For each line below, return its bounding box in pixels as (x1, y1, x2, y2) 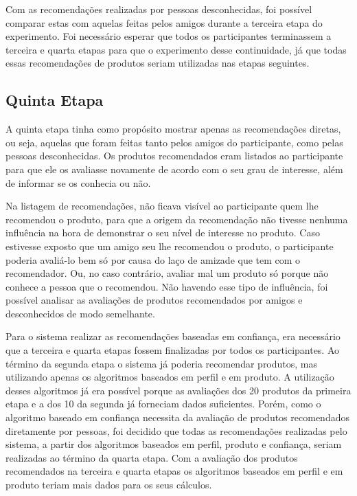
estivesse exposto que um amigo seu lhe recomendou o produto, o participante (5, 238, 334, 253)
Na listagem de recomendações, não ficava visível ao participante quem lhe (5, 199, 319, 213)
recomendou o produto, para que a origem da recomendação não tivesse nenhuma (5, 212, 348, 226)
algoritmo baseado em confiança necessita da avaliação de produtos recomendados (5, 410, 349, 425)
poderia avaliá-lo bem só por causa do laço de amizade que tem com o (5, 252, 301, 267)
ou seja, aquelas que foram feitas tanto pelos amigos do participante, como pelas (5, 135, 343, 149)
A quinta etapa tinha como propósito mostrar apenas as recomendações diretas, (5, 122, 341, 136)
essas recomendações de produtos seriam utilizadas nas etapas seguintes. (5, 56, 310, 70)
